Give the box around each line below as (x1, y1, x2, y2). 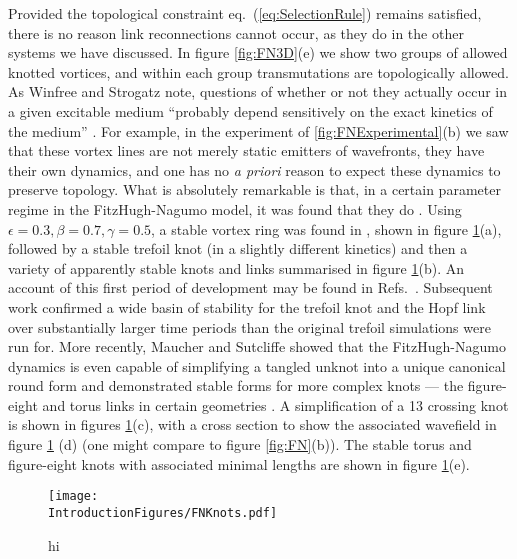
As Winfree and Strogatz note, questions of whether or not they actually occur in (8, 81, 507, 102)
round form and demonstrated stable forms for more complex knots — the (8, 375, 464, 396)
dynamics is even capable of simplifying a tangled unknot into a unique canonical (8, 355, 506, 376)
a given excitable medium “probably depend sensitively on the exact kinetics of (8, 100, 493, 121)
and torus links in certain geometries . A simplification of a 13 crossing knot (42, 394, 509, 415)
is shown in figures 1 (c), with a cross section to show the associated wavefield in (8, 414, 497, 435)
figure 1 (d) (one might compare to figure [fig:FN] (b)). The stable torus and (8, 434, 472, 455)
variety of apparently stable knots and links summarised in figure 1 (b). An (8, 257, 464, 278)
